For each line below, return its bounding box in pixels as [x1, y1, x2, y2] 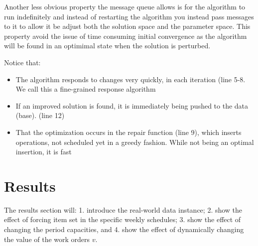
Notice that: [4, 57, 41, 67]
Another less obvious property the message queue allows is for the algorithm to [4, 1, 246, 11]
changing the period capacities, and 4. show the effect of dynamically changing [4, 224, 244, 235]
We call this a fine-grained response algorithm [15, 84, 156, 94]
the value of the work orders [4, 234, 90, 244]
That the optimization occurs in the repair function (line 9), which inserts [15, 126, 242, 137]
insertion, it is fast [15, 146, 72, 157]
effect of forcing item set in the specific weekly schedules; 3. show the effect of [4, 214, 241, 225]
